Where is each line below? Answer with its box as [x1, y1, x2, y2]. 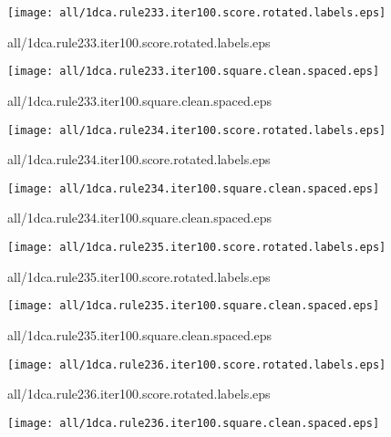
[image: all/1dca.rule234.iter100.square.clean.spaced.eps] [7, 182, 380, 195]
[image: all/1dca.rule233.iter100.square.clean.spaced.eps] [7, 65, 380, 78]
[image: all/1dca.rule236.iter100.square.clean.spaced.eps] [7, 416, 380, 430]
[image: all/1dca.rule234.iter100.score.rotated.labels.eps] [7, 123, 386, 137]
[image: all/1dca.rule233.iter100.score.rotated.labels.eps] [7, 6, 386, 19]
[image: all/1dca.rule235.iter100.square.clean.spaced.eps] [7, 299, 380, 313]
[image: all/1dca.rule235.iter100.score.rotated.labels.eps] [7, 241, 386, 254]
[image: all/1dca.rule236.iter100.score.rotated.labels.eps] [7, 358, 386, 371]
